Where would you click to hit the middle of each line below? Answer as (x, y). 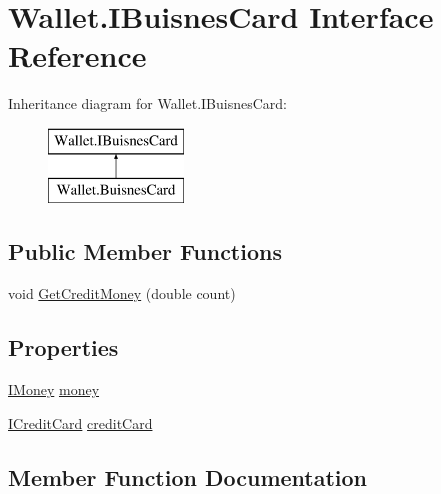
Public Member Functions (145, 251)
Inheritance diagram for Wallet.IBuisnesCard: (147, 103)
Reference (77, 55)
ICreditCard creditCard (80, 422)
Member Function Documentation (188, 476)
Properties (63, 347)
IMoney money (54, 389)
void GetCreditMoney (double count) (122, 293)
